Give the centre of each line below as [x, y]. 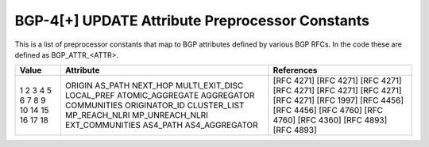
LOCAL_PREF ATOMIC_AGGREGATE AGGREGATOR [160, 96]
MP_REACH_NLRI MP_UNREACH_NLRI [136, 115]
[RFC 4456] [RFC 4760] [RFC [328, 111]
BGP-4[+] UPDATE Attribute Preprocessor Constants [192, 21]
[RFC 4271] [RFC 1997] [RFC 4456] [338, 100]
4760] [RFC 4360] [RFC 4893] [330, 120]
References [295, 70]
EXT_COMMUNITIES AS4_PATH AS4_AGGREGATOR [161, 125]
